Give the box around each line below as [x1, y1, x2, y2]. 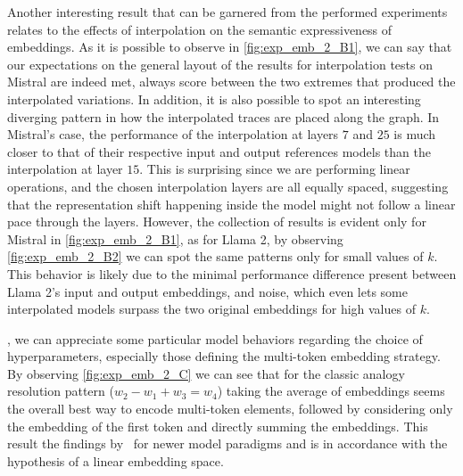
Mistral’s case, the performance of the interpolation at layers [7, 125, 339, 144]
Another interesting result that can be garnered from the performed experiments [7, 3, 448, 21]
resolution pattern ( [7, 382, 114, 400]
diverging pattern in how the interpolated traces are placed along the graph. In [7, 107, 440, 126]
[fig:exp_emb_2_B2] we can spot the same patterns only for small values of [7, 247, 424, 266]
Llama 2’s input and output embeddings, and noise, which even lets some [7, 282, 408, 300]
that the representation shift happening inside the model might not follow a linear [7, 194, 456, 213]
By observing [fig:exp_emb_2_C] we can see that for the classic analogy [7, 364, 405, 382]
